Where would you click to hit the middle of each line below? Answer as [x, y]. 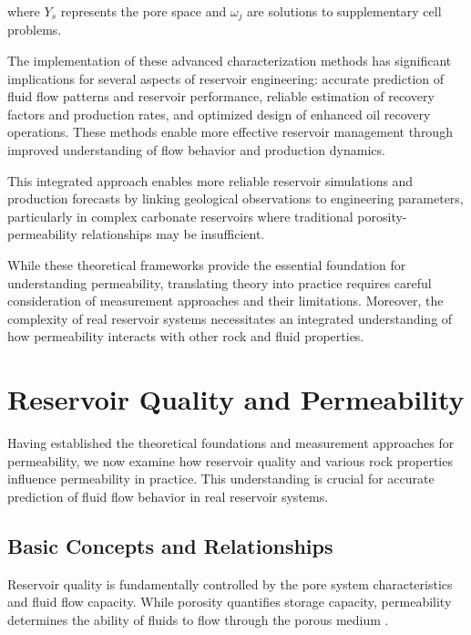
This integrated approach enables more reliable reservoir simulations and [210, 180]
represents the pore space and [143, 11]
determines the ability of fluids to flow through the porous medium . [198, 619]
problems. [35, 30]
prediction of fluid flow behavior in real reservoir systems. [168, 496]
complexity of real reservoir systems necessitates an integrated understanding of [230, 318]
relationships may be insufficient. [173, 234]
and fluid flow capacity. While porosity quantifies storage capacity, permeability [230, 602]
